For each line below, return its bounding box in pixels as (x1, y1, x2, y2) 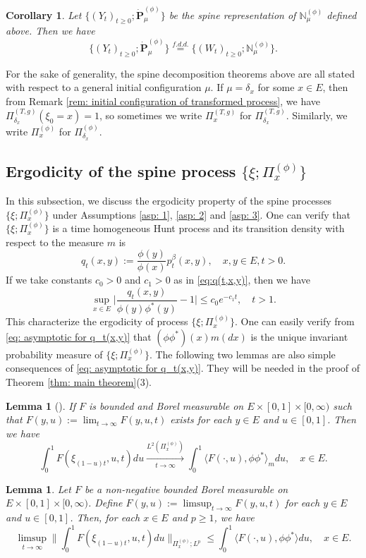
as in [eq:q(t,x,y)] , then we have (173, 272, 311, 287)
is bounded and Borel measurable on (88, 398, 244, 413)
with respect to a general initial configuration (6, 80, 202, 95)
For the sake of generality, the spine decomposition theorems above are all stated (6, 66, 355, 80)
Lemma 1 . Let (6, 481, 71, 496)
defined (327, 7, 357, 22)
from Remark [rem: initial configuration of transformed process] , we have (6, 93, 321, 108)
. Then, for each (70, 510, 140, 525)
